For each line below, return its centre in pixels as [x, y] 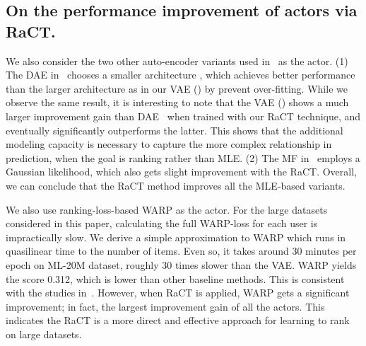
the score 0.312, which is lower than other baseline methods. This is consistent [175, 278]
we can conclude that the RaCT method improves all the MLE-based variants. [176, 185]
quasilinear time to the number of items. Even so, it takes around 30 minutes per [181, 251]
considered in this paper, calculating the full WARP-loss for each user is [162, 223]
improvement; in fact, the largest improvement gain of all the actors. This [165, 306]
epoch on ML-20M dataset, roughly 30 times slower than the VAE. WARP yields [181, 264]
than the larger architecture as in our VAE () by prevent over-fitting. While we [177, 88]
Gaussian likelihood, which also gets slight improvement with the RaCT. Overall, [181, 172]
